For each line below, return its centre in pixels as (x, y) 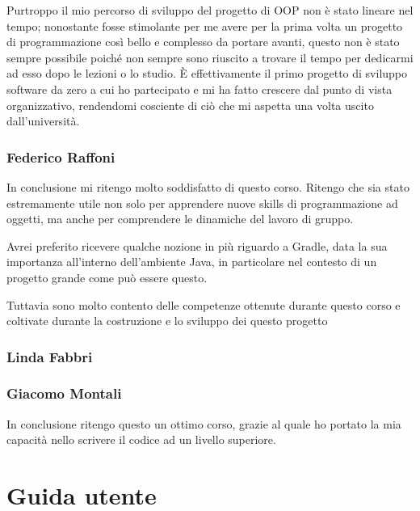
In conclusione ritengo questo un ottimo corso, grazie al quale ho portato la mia (204, 423)
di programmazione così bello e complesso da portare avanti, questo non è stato (203, 42)
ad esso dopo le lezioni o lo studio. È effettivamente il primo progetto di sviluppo (207, 73)
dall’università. (43, 121)
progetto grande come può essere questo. (107, 277)
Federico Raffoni (61, 156)
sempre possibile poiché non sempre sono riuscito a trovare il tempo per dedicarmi (210, 57)
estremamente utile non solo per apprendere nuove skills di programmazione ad (202, 203)
